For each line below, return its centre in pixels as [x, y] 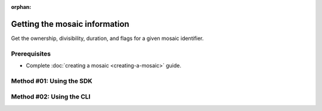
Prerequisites [31, 54]
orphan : [21, 7]
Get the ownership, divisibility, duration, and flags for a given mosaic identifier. [107, 38]
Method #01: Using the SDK [52, 81]
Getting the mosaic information [70, 24]
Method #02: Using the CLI [51, 97]
